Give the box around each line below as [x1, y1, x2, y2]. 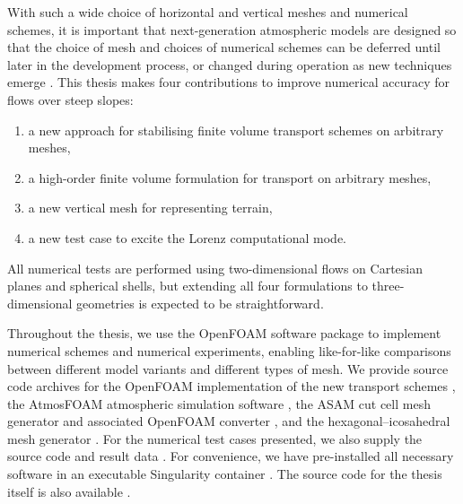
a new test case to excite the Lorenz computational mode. [28, 228, 347, 247]
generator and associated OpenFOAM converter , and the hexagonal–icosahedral [7, 412, 450, 430]
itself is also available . [7, 482, 131, 500]
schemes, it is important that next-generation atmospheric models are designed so [7, 20, 457, 39]
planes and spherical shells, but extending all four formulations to [7, 276, 368, 295]
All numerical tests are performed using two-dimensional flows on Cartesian [7, 258, 424, 277]
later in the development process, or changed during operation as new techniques [7, 55, 452, 74]
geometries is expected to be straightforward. [76, 293, 324, 312]
